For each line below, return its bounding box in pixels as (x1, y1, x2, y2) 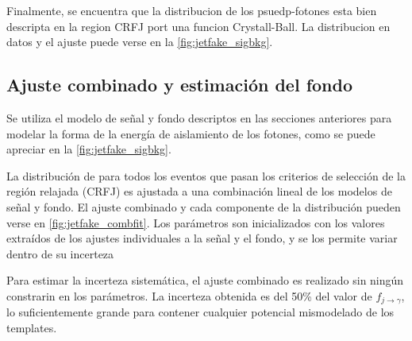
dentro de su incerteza (6, 245, 114, 262)
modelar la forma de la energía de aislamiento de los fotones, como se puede (6, 125, 375, 141)
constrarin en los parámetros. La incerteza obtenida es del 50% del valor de (6, 287, 372, 304)
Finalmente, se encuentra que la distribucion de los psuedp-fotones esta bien (6, 2, 377, 18)
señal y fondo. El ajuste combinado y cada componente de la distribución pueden (6, 198, 401, 215)
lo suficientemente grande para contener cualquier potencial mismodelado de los (6, 304, 395, 320)
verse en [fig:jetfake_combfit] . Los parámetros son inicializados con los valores (6, 214, 385, 231)
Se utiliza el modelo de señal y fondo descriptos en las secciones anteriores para (6, 109, 392, 126)
